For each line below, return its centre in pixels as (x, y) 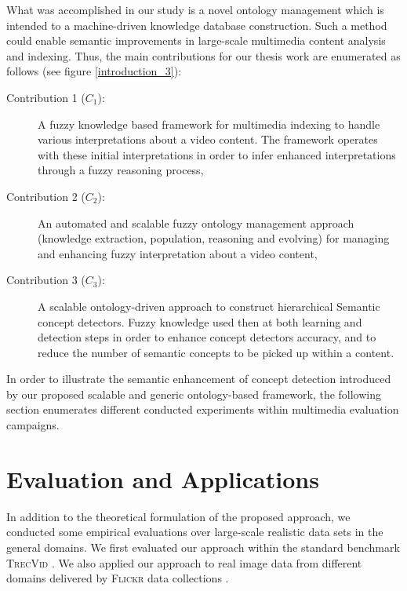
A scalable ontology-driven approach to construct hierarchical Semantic (209, 306)
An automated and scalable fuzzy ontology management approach (196, 223)
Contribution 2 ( (46, 196)
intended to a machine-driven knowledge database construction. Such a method (197, 25)
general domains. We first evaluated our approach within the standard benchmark (203, 547)
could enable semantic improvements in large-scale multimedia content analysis (196, 40)
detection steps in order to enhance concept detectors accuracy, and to (207, 337)
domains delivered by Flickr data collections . (118, 578)
